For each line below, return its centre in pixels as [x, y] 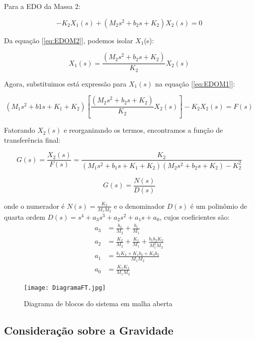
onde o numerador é [34, 206]
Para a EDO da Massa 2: [42, 6]
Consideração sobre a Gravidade [89, 330]
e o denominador [139, 206]
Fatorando [20, 130]
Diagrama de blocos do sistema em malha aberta [98, 303]
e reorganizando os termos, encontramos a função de [143, 130]
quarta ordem [25, 217]
